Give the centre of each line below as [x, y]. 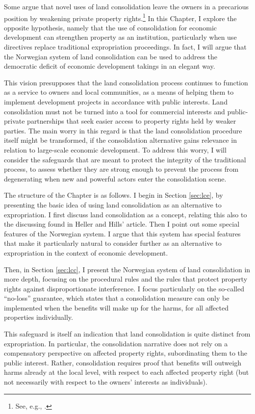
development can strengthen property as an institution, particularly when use [120, 37]
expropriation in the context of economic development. [86, 252]
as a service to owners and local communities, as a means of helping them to [119, 92]
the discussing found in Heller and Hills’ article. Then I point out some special [122, 224]
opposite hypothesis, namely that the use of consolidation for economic [111, 27]
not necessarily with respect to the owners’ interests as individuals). [106, 382]
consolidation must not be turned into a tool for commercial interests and [115, 111]
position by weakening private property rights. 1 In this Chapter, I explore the [120, 17]
